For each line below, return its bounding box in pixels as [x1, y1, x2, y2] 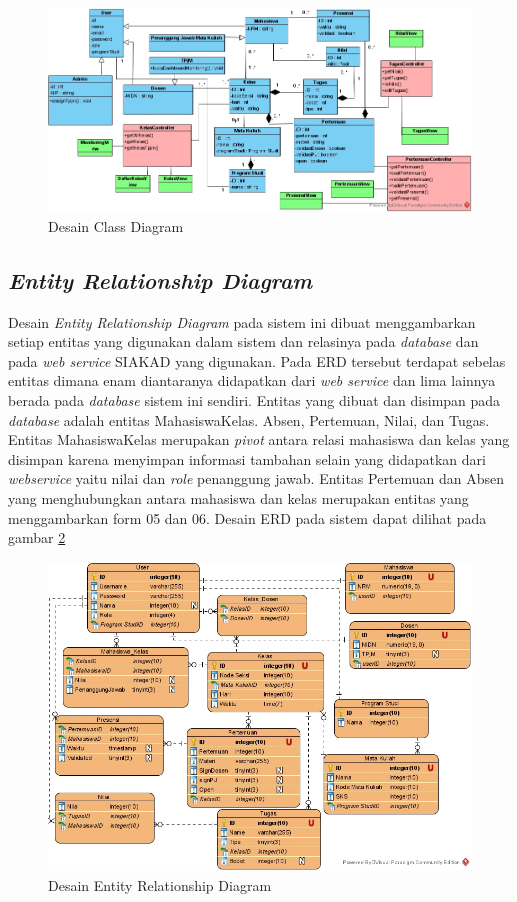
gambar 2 [8, 527, 66, 548]
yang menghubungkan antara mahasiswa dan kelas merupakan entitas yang [8, 487, 469, 508]
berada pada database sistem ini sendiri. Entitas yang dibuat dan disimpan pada [8, 389, 501, 410]
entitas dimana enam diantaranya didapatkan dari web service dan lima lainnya [8, 370, 496, 391]
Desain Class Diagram [48, 215, 184, 236]
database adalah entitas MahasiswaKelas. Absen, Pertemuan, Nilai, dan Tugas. [8, 409, 490, 430]
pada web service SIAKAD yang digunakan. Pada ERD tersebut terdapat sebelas [8, 350, 506, 371]
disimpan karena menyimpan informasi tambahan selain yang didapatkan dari [8, 448, 486, 469]
